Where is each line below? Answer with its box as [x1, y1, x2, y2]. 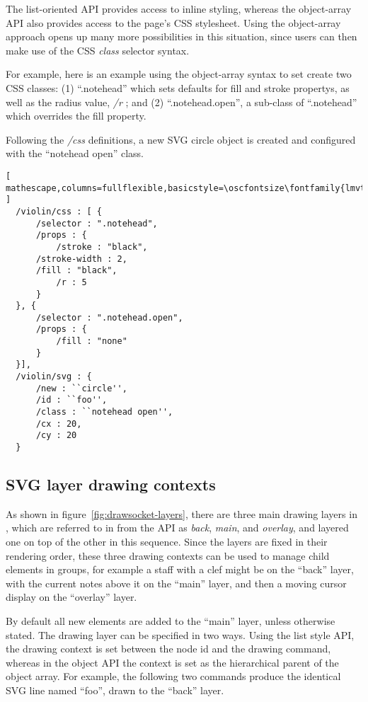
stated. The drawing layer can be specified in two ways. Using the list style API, [6, 627, 355, 642]
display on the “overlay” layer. [6, 589, 137, 604]
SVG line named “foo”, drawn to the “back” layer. [6, 683, 224, 698]
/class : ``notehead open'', [35, 407, 173, 418]
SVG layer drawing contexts [6, 473, 216, 495]
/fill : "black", [35, 265, 117, 276]
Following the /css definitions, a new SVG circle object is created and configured [6, 132, 356, 146]
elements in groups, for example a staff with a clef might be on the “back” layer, [6, 562, 354, 577]
